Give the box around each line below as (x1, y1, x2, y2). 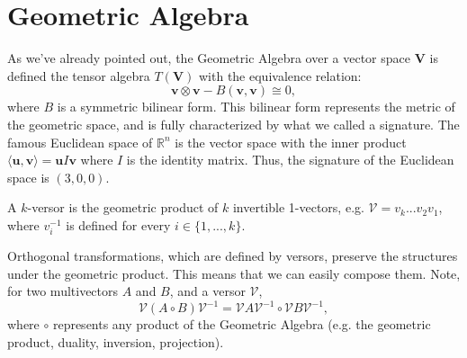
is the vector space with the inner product (175, 132, 407, 151)
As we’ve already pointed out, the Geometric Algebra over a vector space (7, 49, 410, 67)
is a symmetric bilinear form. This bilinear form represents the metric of (57, 97, 455, 116)
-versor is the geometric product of (27, 198, 219, 217)
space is (7, 167, 49, 186)
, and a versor (169, 282, 246, 300)
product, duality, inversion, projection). (7, 332, 224, 351)
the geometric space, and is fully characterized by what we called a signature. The (7, 114, 460, 133)
